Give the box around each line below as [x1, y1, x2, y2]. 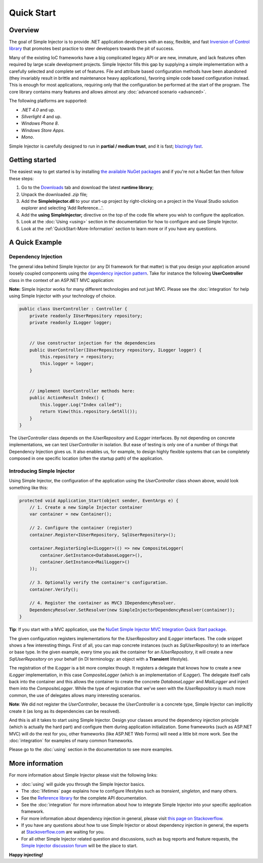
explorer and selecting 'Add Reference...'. [21, 205, 104, 211]
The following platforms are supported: [9, 98, 88, 104]
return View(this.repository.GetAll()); [39, 409, 138, 414]
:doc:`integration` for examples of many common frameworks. [9, 738, 133, 744]
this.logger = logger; [39, 361, 94, 367]
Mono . [21, 134, 34, 140]
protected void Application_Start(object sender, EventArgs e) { [19, 497, 179, 503]
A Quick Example [9, 238, 62, 247]
